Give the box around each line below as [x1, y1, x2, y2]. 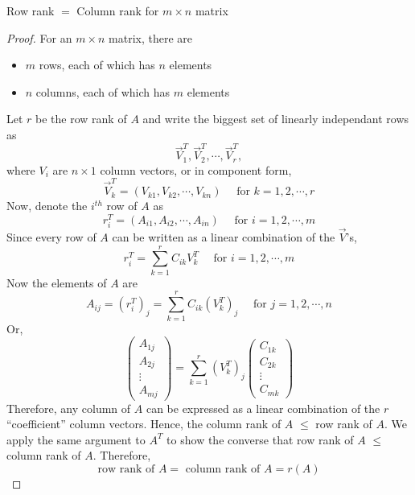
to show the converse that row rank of [166, 431, 354, 448]
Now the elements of [6, 274, 107, 291]
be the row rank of [35, 110, 127, 127]
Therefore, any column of [6, 399, 131, 416]
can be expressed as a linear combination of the [146, 399, 380, 416]
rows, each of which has [39, 56, 155, 73]
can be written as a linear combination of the [112, 229, 335, 245]
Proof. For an [6, 29, 72, 46]
